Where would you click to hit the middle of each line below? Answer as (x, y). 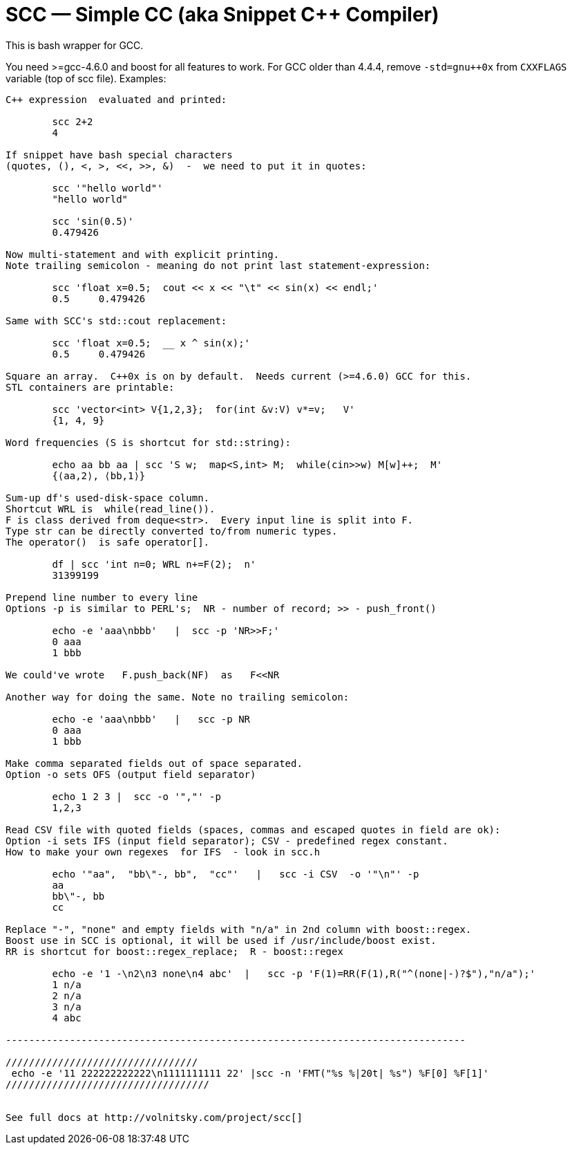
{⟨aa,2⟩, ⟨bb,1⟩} (99, 475)
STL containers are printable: (90, 387)
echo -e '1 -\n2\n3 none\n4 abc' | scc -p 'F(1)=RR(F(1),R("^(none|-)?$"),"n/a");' (294, 973)
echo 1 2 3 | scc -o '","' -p (136, 796)
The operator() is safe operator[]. (108, 542)
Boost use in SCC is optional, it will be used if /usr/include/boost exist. (221, 940)
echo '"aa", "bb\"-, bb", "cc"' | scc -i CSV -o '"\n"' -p (236, 874)
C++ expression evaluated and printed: (116, 99)
